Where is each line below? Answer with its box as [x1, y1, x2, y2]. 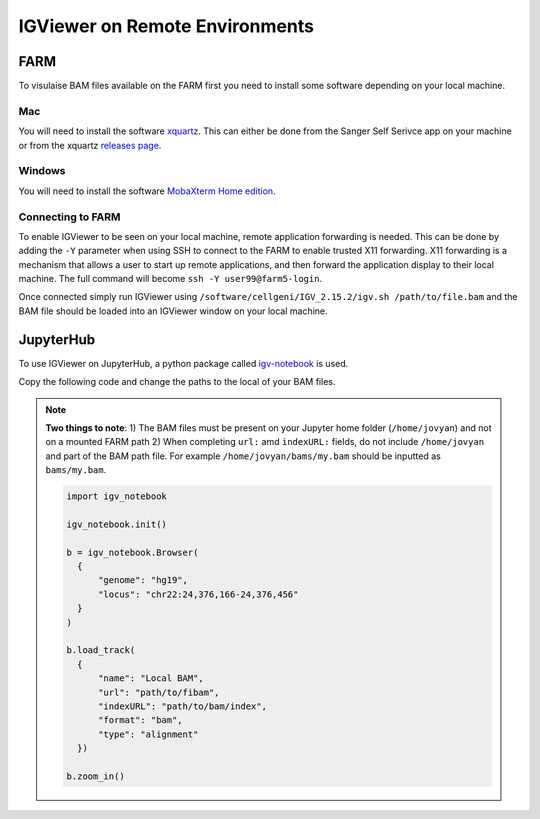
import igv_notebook [66, 491, 167, 502]
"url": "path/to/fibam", [98, 686, 220, 698]
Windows [18, 164, 66, 178]
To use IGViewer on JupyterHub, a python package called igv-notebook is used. [18, 357, 349, 369]
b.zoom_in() [66, 770, 125, 782]
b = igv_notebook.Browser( [66, 546, 199, 558]
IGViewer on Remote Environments [18, 15, 315, 37]
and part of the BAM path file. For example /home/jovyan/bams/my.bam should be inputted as [45, 450, 442, 462]
